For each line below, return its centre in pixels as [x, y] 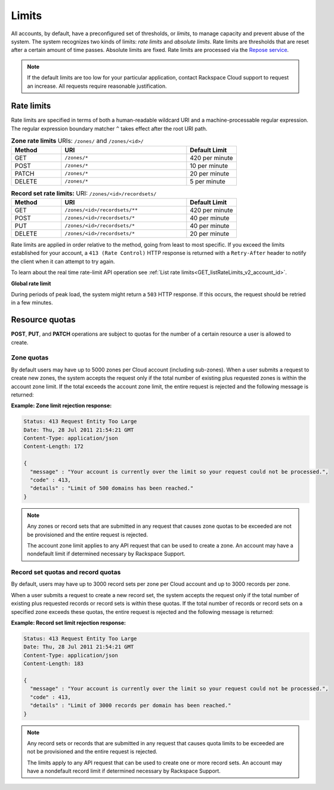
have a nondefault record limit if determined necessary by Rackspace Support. [124, 771]
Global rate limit [31, 283]
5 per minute [208, 181]
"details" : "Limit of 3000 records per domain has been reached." [131, 706]
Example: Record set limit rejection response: [69, 623]
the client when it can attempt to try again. [63, 261]
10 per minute [209, 165]
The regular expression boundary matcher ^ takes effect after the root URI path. [109, 128]
